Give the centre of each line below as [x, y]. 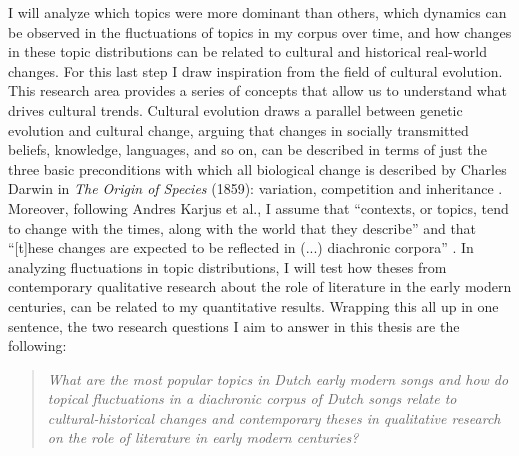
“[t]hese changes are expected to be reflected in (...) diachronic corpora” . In [241, 247]
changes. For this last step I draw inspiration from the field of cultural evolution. [255, 70]
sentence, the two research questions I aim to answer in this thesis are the [234, 325]
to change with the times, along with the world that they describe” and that [242, 227]
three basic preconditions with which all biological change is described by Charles [257, 168]
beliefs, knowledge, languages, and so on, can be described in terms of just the [247, 149]
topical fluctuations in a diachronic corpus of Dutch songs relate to [252, 398]
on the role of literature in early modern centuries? [203, 437]
